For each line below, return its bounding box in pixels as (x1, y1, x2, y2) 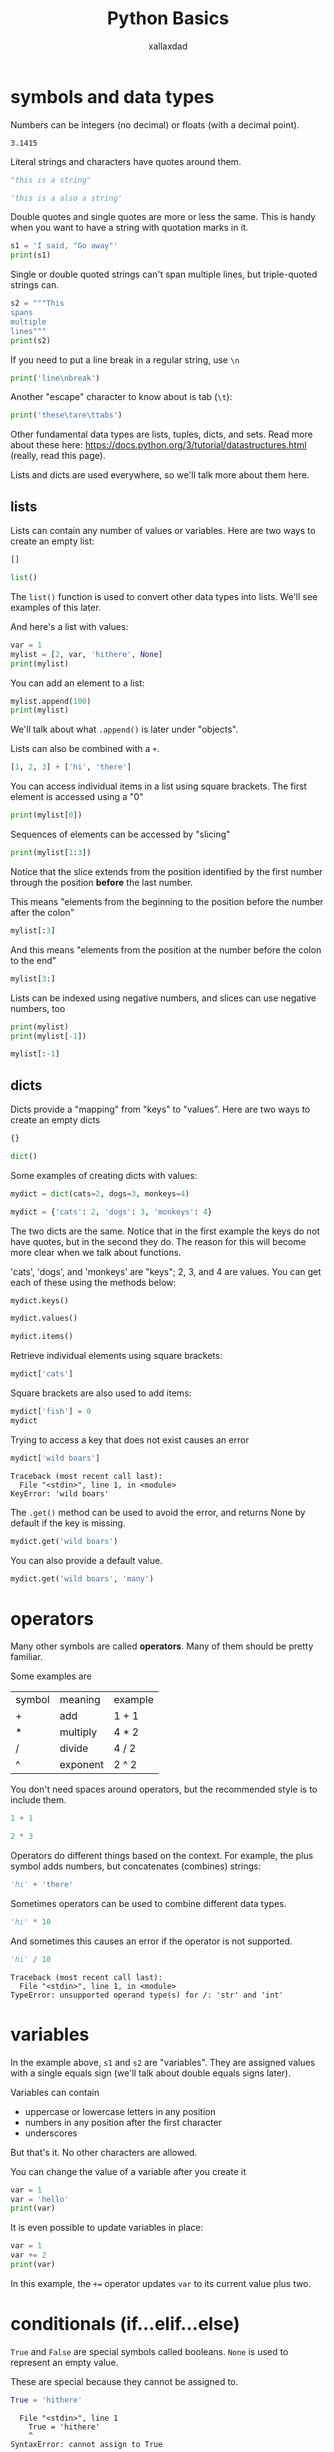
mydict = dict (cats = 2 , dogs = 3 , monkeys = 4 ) (10, 1188, 190, 1199)
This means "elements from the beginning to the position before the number (10, 895, 324, 907)
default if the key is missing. (10, 1517, 126, 1529)
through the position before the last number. (10, 876, 193, 888)
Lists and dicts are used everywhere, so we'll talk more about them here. (10, 469, 310, 481)
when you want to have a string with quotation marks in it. (10, 222, 249, 234)
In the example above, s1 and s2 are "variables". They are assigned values (10, 2056, 316, 2068)
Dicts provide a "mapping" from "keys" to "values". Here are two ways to (10, 1103, 311, 1116)
